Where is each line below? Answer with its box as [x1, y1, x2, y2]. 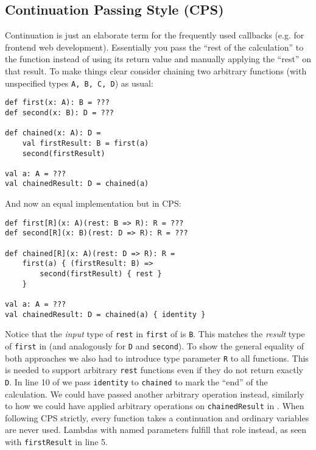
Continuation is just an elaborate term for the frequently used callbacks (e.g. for [5, 29, 304, 41]
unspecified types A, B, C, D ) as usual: [5, 76, 153, 89]
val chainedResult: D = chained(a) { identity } [5, 310, 206, 319]
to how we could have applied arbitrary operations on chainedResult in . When [5, 399, 304, 412]
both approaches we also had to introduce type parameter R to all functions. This [5, 351, 309, 364]
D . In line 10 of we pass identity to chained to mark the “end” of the [5, 375, 268, 388]
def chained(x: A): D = [5, 129, 101, 138]
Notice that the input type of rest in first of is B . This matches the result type [5, 327, 305, 340]
